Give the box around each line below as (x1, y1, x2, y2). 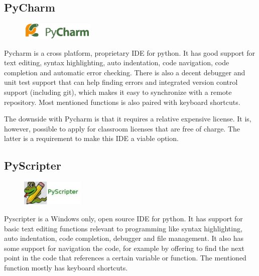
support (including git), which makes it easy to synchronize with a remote (4, 86, 232, 97)
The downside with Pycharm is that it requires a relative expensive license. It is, (4, 113, 251, 124)
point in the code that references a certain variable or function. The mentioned (4, 252, 246, 263)
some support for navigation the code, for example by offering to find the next (4, 242, 245, 253)
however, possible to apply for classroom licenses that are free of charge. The (4, 123, 240, 133)
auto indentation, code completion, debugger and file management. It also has (4, 233, 243, 243)
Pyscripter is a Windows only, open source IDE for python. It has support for (4, 213, 243, 224)
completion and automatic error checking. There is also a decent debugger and (4, 67, 245, 77)
